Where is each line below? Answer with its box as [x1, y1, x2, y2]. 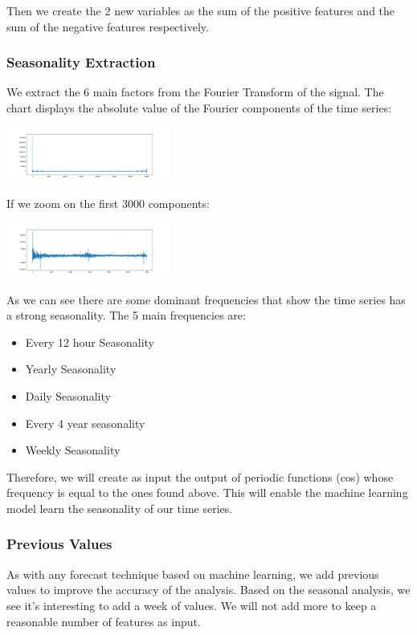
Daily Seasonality [25, 388, 111, 404]
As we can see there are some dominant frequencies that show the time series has [6, 291, 406, 307]
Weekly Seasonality [25, 442, 121, 458]
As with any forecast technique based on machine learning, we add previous [6, 565, 379, 582]
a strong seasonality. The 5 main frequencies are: [6, 307, 246, 324]
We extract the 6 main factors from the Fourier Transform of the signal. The [6, 83, 384, 100]
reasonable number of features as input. [6, 613, 201, 629]
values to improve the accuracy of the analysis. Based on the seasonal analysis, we [6, 581, 411, 598]
